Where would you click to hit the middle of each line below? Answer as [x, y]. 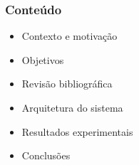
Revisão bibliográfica [67, 84]
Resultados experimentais [77, 131]
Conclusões [46, 155]
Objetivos [43, 59]
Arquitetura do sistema [72, 107]
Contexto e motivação [69, 36]
